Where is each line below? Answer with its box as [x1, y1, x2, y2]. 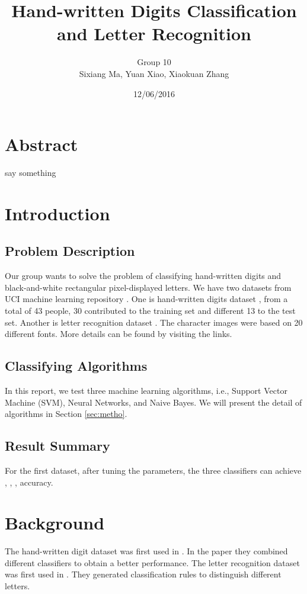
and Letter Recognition [57, 21, 251, 46]
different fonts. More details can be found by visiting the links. [5, 327, 232, 340]
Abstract [5, 132, 78, 156]
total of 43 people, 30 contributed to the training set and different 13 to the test [5, 304, 296, 316]
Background [5, 510, 105, 535]
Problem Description [5, 242, 135, 260]
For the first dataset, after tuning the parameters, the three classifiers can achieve [5, 464, 302, 476]
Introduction [5, 201, 110, 225]
